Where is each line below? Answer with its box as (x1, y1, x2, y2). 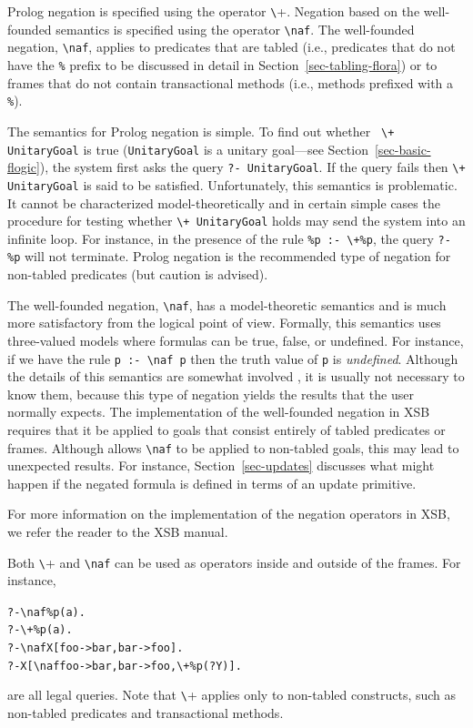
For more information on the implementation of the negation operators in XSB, (7, 504, 450, 523)
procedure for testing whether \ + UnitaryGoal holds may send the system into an (7, 211, 466, 230)
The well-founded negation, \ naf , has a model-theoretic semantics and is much (7, 295, 447, 314)
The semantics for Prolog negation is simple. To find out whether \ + (7, 121, 395, 140)
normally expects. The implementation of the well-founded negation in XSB (7, 402, 430, 421)
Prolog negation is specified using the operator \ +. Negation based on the (7, 2, 420, 20)
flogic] (7, 157, 40, 177)
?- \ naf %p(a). (7, 605, 86, 619)
